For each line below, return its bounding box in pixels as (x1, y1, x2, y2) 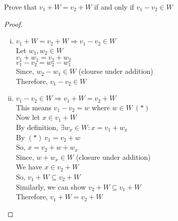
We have (16, 161, 42, 172)
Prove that (4, 2, 37, 12)
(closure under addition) (76, 151, 151, 162)
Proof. (4, 18, 23, 29)
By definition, (16, 121, 58, 132)
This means (16, 102, 51, 112)
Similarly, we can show (16, 181, 86, 192)
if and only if (94, 2, 134, 12)
